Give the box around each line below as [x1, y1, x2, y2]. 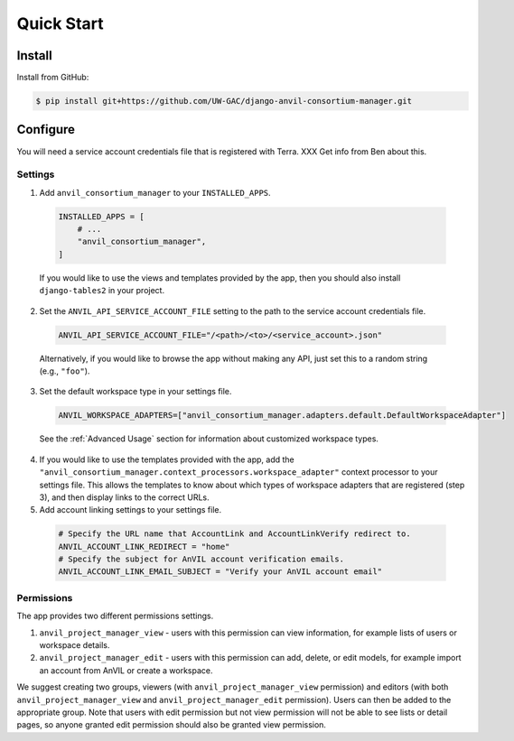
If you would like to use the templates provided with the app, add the [39, 454, 295, 465]
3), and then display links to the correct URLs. [39, 492, 210, 503]
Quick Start [16, 14, 104, 33]
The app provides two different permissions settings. [16, 610, 214, 622]
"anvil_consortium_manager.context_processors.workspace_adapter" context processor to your [39, 467, 438, 477]
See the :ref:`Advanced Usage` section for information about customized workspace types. [39, 433, 379, 444]
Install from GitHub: [16, 72, 89, 83]
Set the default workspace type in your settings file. [39, 386, 232, 397]
